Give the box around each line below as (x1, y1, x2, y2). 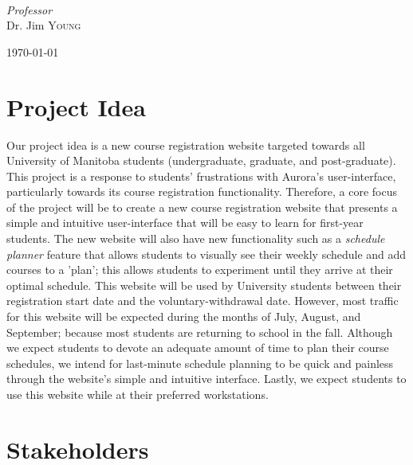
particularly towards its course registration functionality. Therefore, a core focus (6, 183, 397, 200)
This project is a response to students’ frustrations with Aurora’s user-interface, (6, 167, 396, 184)
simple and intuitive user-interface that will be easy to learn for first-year (6, 214, 364, 231)
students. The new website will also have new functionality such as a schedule (6, 230, 385, 247)
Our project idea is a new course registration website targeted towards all (6, 136, 365, 153)
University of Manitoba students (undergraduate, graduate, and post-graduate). (6, 152, 396, 169)
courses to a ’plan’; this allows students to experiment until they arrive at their (6, 261, 393, 278)
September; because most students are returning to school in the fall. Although (6, 323, 393, 340)
